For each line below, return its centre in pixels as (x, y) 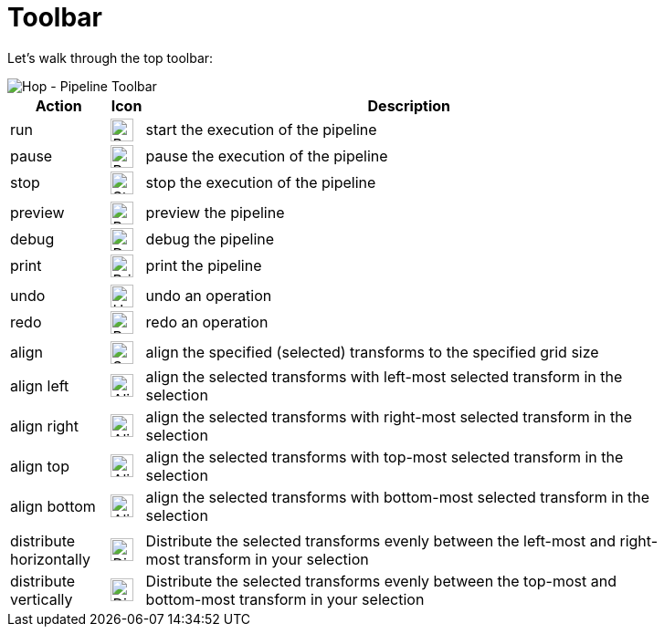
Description (409, 105)
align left (40, 385)
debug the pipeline (210, 239)
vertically (42, 599)
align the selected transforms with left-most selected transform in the (384, 376)
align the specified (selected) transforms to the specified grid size (372, 353)
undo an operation (209, 296)
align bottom (53, 506)
